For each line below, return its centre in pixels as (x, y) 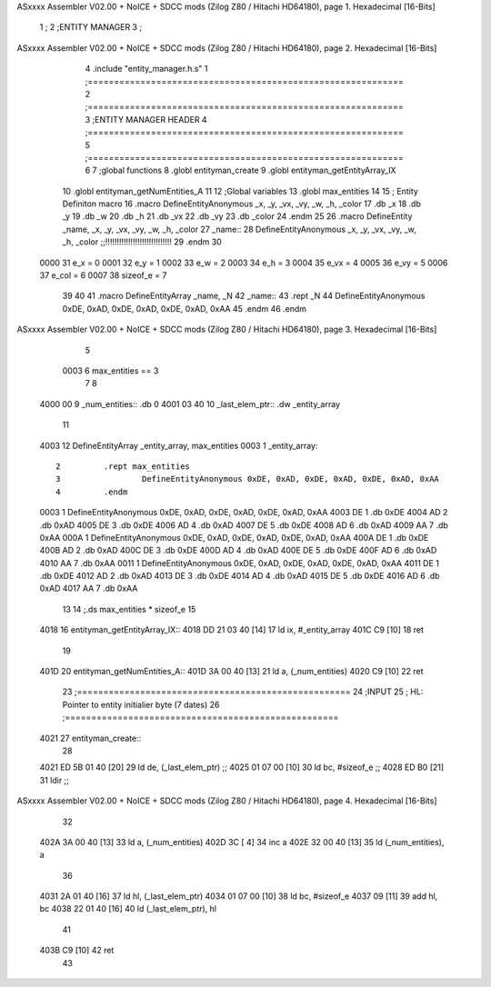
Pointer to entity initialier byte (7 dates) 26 (141, 704)
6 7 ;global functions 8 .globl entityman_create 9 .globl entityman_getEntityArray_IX (240, 170)
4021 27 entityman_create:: (90, 738)
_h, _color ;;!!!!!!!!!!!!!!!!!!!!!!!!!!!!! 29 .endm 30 (142, 242)
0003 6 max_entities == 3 (110, 370)
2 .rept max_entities (123, 466)
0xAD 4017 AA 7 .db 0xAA (89, 588)
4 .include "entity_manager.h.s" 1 (146, 69)
